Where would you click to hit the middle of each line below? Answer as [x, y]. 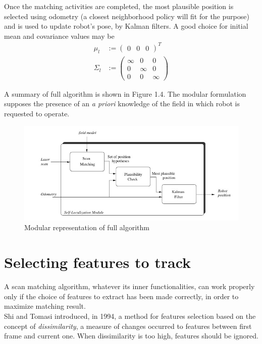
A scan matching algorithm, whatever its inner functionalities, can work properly [129, 286]
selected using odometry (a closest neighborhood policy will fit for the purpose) [127, 16]
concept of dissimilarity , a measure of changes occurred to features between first [128, 326]
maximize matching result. [45, 306]
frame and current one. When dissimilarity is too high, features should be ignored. [131, 336]
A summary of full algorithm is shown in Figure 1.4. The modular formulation [125, 93]
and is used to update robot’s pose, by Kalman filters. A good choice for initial [126, 26]
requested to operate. [37, 114]
